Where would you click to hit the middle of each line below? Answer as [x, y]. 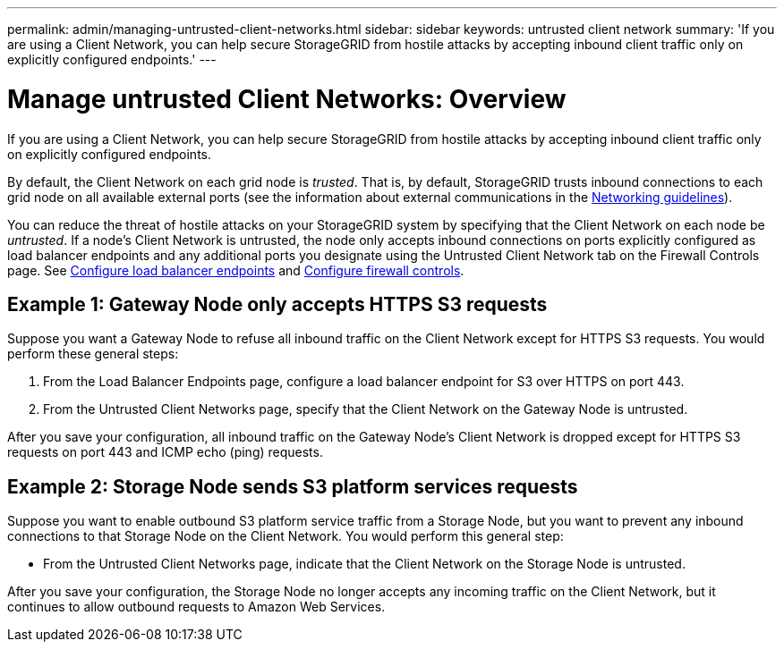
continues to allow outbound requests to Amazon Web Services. [196, 607]
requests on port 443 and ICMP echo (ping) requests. [165, 452]
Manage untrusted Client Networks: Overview [287, 99]
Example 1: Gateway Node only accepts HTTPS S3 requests [277, 304]
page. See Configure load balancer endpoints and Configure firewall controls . [236, 270]
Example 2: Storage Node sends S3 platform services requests [293, 486]
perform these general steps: [93, 354]
